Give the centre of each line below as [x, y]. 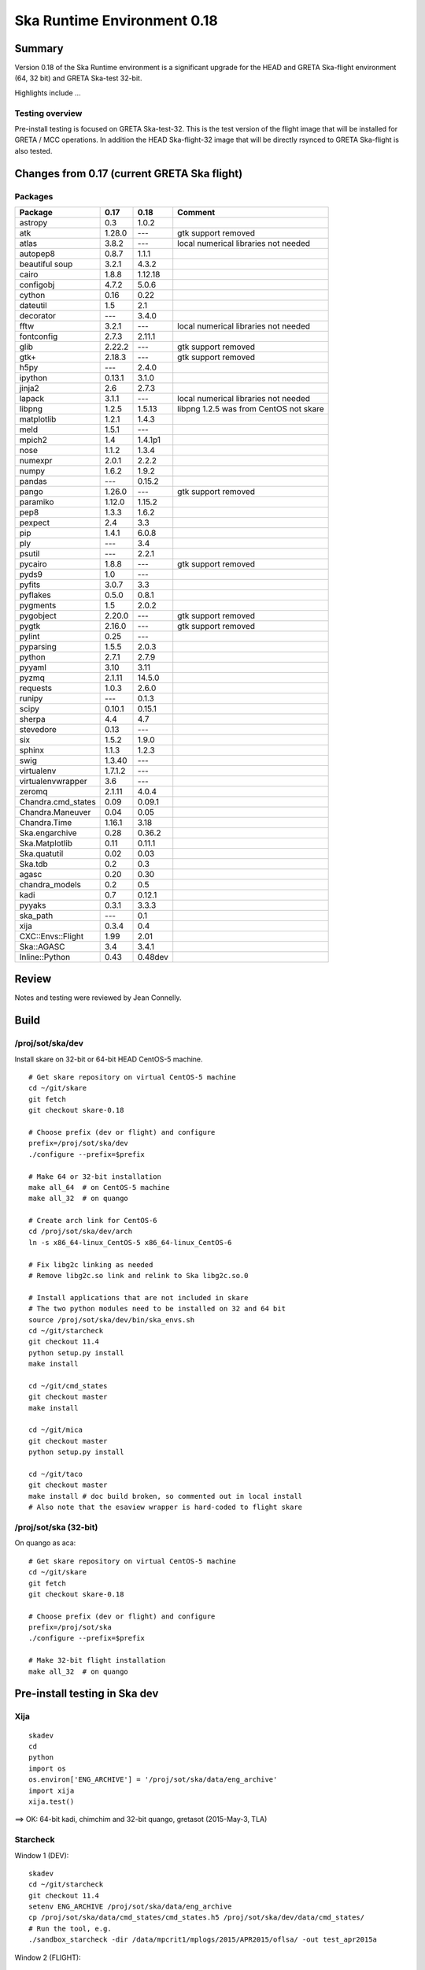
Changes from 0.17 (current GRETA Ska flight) [129, 173]
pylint [30, 636]
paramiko [37, 502]
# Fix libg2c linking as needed [91, 1264]
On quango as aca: [45, 1543]
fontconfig [39, 336]
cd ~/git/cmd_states [68, 1386]
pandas [33, 481]
